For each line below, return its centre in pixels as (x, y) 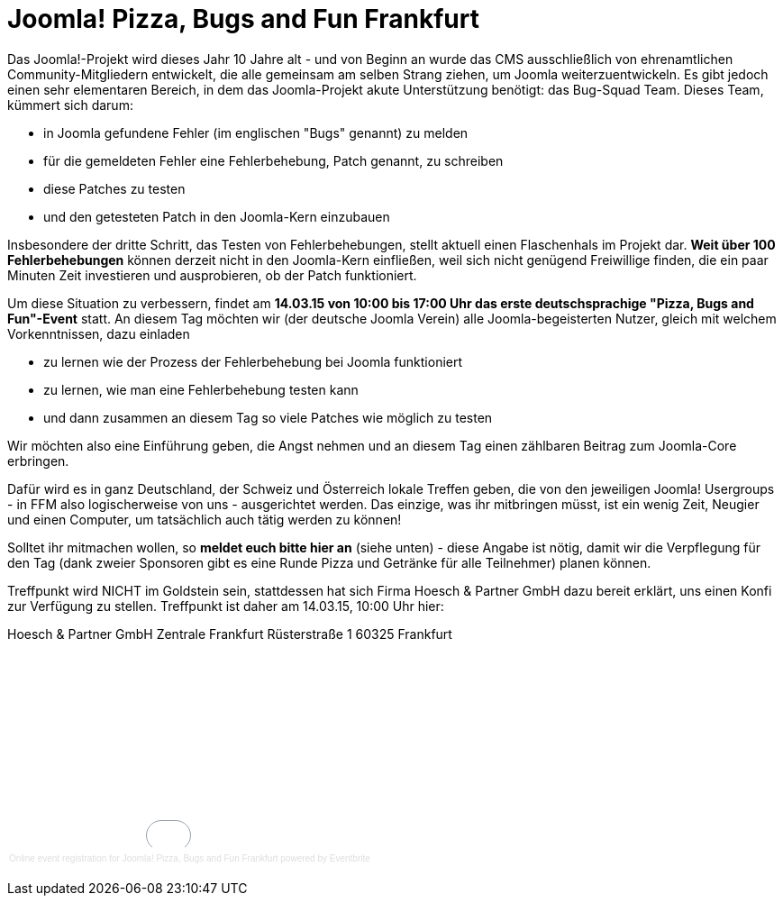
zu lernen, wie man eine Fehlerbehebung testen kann (201, 389)
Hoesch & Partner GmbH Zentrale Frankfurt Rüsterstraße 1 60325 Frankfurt (230, 634)
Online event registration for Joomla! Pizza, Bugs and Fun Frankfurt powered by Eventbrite (190, 858)
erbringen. (38, 461)
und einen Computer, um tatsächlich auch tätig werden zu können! (205, 519)
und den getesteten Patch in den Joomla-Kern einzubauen (217, 216)
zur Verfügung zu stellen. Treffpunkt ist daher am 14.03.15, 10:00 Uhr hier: (226, 606)
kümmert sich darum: (70, 105)
